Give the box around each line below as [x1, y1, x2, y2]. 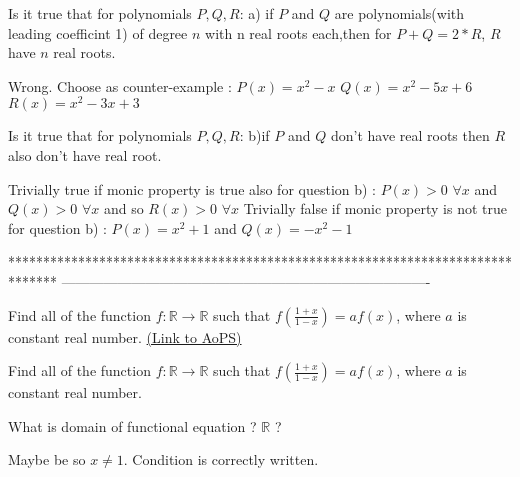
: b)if [239, 125, 270, 146]
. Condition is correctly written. [123, 449, 319, 470]
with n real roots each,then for [205, 22, 392, 43]
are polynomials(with [334, 3, 465, 23]
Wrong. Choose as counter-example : [8, 75, 232, 96]
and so [103, 198, 144, 219]
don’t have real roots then [330, 125, 490, 146]
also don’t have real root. [8, 145, 162, 166]
